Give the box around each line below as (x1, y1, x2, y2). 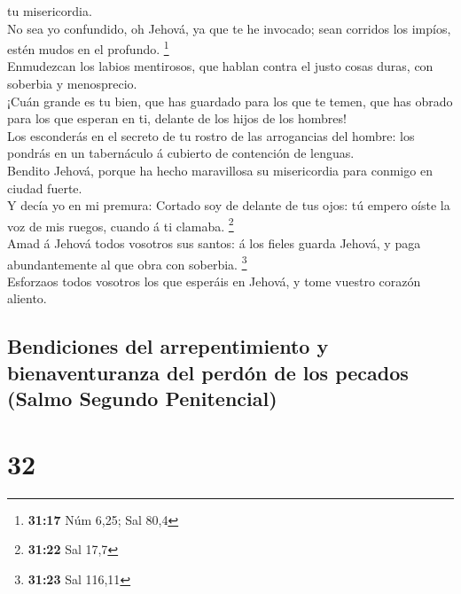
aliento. (7, 289, 47, 308)
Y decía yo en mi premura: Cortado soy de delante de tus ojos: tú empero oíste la (7, 196, 450, 215)
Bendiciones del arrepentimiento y (7, 332, 329, 360)
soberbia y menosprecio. (7, 74, 137, 93)
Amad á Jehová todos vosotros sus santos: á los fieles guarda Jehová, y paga (7, 234, 421, 253)
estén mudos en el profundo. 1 (7, 37, 169, 58)
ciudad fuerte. (7, 178, 82, 197)
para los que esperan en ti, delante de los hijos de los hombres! (7, 109, 347, 128)
